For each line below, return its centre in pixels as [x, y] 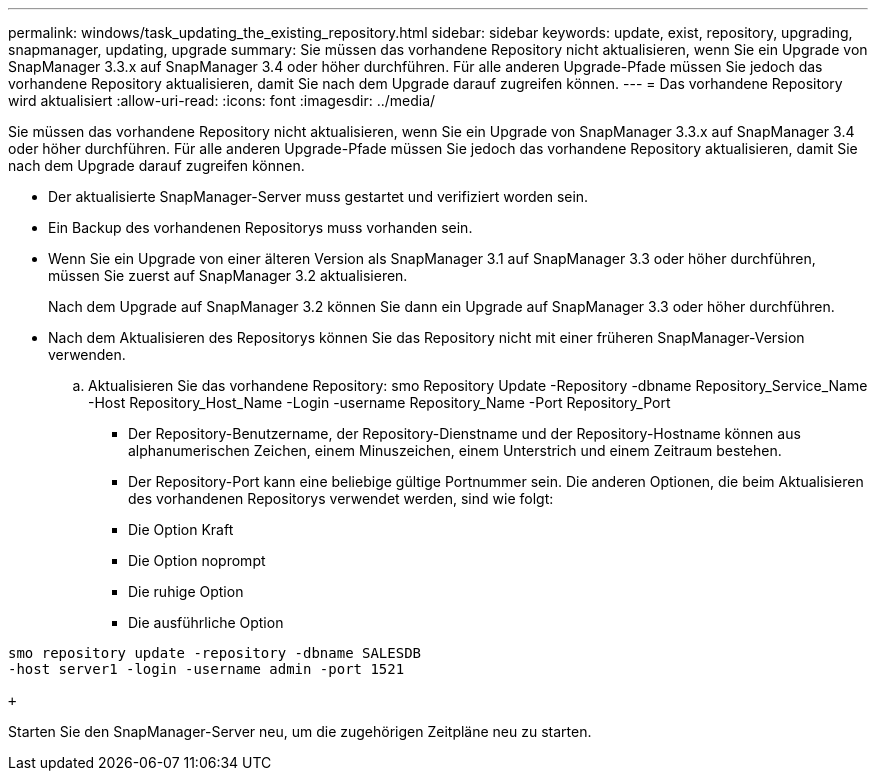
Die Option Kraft [181, 529]
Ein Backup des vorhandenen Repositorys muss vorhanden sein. [260, 227]
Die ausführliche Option [206, 622]
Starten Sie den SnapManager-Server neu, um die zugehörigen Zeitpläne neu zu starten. [300, 731]
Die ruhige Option [186, 591]
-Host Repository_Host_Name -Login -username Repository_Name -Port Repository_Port [379, 402]
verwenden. [87, 354]
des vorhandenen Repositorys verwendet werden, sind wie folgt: [341, 498]
